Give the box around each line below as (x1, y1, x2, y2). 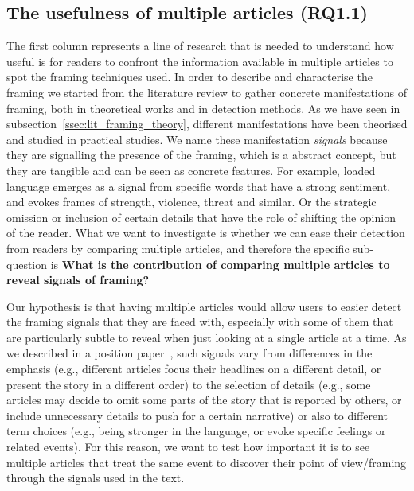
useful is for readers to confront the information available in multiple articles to (6, 53, 393, 69)
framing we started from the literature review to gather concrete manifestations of (6, 84, 407, 100)
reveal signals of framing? (6, 271, 150, 288)
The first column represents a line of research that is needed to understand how (6, 37, 394, 54)
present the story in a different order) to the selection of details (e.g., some (6, 376, 371, 392)
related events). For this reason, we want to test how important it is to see (6, 438, 370, 455)
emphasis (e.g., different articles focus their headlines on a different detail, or (6, 360, 381, 377)
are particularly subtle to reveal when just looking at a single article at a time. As (6, 329, 407, 345)
